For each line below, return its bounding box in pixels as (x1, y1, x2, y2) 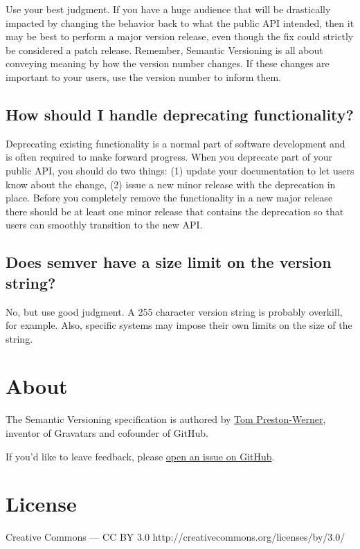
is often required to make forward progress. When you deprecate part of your (6, 150, 332, 164)
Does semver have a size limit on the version (6, 251, 332, 273)
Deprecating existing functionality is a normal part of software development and (6, 136, 345, 150)
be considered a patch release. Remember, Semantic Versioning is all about (6, 42, 323, 57)
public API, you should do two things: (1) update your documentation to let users (6, 163, 354, 177)
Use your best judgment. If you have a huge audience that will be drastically (6, 2, 331, 16)
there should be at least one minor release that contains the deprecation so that (6, 204, 344, 218)
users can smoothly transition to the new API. (6, 217, 203, 232)
